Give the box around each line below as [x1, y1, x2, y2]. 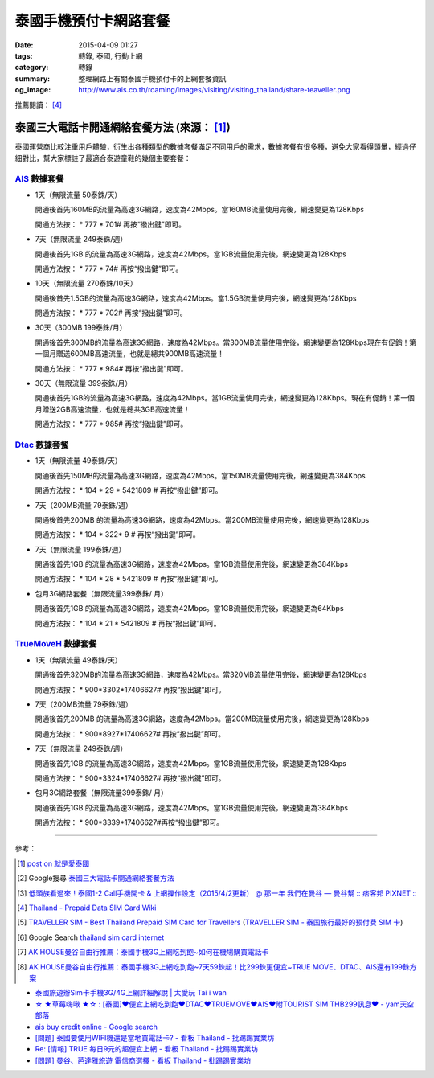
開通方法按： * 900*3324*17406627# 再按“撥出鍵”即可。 [35, 773, 226, 783]
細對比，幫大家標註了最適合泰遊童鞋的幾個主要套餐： [14, 153, 191, 162]
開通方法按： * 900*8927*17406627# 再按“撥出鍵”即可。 [35, 728, 225, 739]
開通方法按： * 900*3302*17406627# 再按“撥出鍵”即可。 [35, 684, 226, 695]
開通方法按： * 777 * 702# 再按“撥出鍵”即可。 [35, 308, 188, 318]
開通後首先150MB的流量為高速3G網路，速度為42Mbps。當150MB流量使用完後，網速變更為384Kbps [35, 470, 366, 480]
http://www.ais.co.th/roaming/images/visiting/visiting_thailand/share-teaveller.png [78, 85, 350, 95]
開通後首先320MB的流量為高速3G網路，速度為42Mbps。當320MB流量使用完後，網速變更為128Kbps [35, 670, 367, 679]
